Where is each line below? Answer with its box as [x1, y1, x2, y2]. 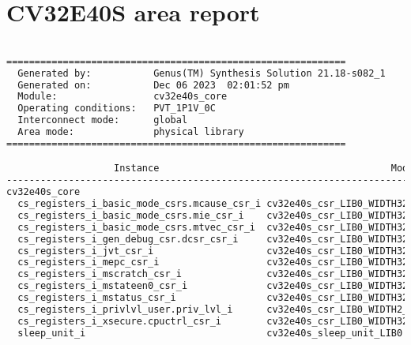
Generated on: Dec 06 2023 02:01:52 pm [17, 79, 289, 91]
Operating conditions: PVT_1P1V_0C [17, 103, 216, 114]
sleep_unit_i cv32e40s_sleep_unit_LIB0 [17, 327, 403, 339]
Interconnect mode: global [17, 114, 188, 126]
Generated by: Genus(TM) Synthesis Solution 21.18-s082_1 [17, 67, 386, 79]
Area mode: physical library [17, 126, 244, 138]
